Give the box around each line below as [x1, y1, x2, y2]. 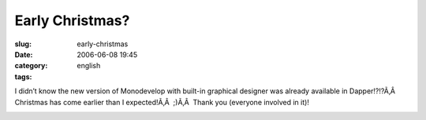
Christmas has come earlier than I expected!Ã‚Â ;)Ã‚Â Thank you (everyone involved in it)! [14, 97, 309, 107]
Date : [14, 49, 33, 59]
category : [14, 61, 48, 71]
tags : [14, 71, 32, 82]
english [77, 61, 101, 71]
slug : [14, 39, 32, 49]
